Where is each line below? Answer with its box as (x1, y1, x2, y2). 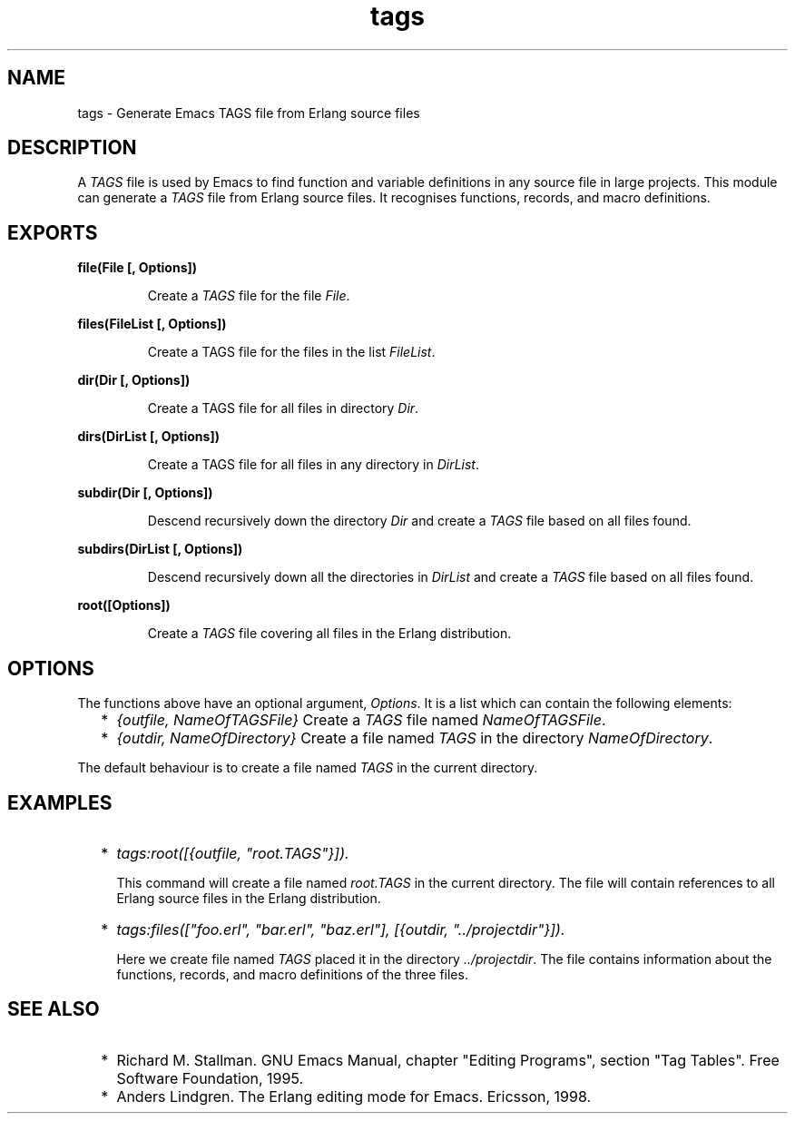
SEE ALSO (7, 998, 100, 1021)
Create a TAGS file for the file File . (147, 288, 350, 304)
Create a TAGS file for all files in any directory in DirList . (147, 457, 479, 473)
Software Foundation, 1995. (116, 1068, 304, 1087)
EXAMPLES (7, 791, 113, 814)
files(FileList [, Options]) (77, 316, 227, 332)
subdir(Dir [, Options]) (77, 485, 213, 501)
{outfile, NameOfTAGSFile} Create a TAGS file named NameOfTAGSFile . (116, 711, 606, 730)
